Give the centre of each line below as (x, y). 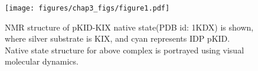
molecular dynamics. (42, 61)
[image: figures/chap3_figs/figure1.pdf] (87, 8)
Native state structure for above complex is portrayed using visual (125, 50)
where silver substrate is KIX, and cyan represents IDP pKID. (117, 38)
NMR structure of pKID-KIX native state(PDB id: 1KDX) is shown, (129, 27)
